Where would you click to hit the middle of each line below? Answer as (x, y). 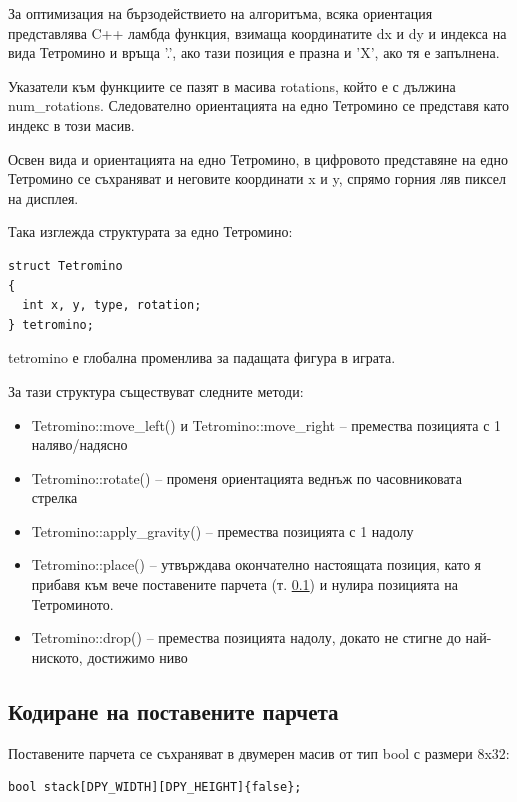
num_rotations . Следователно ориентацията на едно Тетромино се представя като (258, 105)
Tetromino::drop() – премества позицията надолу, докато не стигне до (246, 637)
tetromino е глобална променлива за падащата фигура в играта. (202, 357)
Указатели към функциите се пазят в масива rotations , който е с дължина (232, 85)
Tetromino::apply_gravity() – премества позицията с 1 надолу (222, 530)
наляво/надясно (79, 444)
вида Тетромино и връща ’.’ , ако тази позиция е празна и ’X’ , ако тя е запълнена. (254, 52)
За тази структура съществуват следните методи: (156, 390)
